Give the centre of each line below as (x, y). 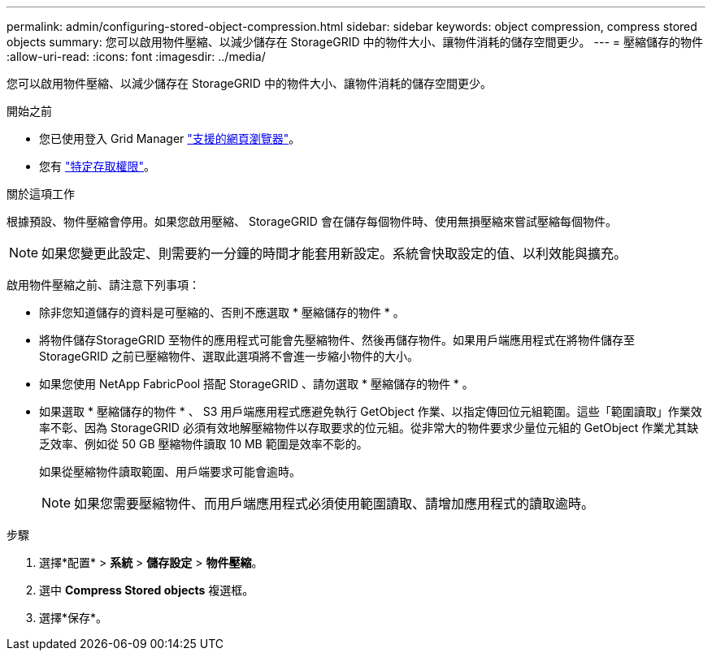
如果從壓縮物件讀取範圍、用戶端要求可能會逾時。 (170, 471)
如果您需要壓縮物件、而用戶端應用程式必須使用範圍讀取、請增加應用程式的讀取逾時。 (334, 504)
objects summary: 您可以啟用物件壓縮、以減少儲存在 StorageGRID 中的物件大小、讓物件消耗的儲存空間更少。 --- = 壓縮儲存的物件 (355, 42)
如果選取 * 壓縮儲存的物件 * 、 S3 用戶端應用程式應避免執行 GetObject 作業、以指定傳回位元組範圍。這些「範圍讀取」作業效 (371, 411)
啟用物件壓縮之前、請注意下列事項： (103, 285)
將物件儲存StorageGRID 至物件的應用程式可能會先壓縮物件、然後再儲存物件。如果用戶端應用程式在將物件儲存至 (337, 340)
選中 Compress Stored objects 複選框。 (147, 590)
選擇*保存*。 (74, 618)
